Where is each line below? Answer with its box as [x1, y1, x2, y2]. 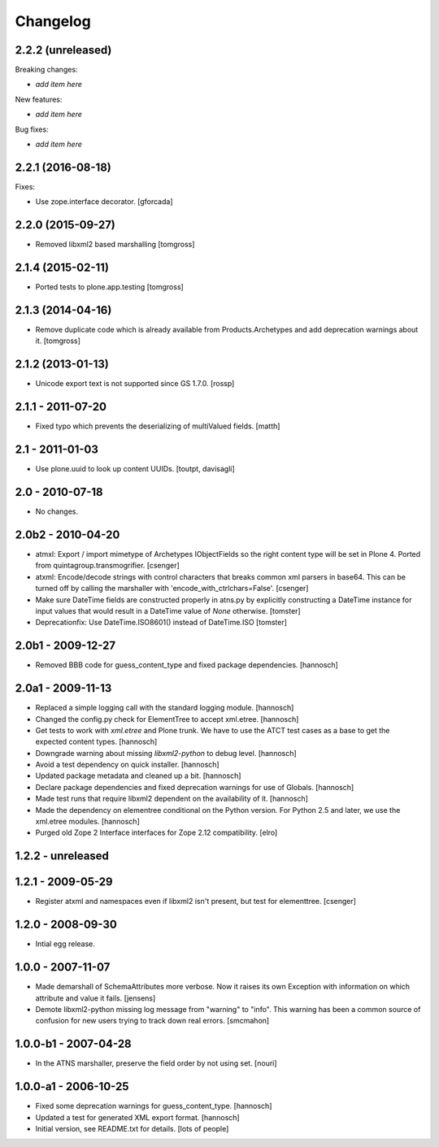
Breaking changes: [15, 65, 78, 75]
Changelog [15, 12, 91, 30]
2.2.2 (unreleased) [15, 43, 112, 57]
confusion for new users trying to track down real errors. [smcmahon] [35, 1016, 270, 1026]
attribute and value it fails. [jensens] [35, 993, 156, 1003]
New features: [15, 94, 63, 104]
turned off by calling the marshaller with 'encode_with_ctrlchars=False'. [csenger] [35, 584, 309, 593]
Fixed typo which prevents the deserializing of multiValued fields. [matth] [35, 421, 280, 431]
